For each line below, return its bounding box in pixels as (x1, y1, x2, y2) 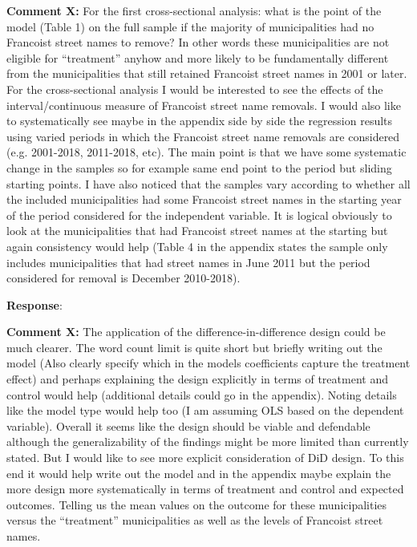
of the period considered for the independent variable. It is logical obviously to (6, 206, 392, 223)
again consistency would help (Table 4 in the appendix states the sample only (6, 237, 388, 254)
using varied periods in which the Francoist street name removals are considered (6, 128, 400, 144)
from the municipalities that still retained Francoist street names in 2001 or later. (6, 65, 407, 82)
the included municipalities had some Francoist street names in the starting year (6, 191, 402, 208)
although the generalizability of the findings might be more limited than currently (6, 433, 409, 450)
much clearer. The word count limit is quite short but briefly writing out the (6, 338, 383, 355)
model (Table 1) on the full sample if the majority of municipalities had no (6, 18, 374, 34)
